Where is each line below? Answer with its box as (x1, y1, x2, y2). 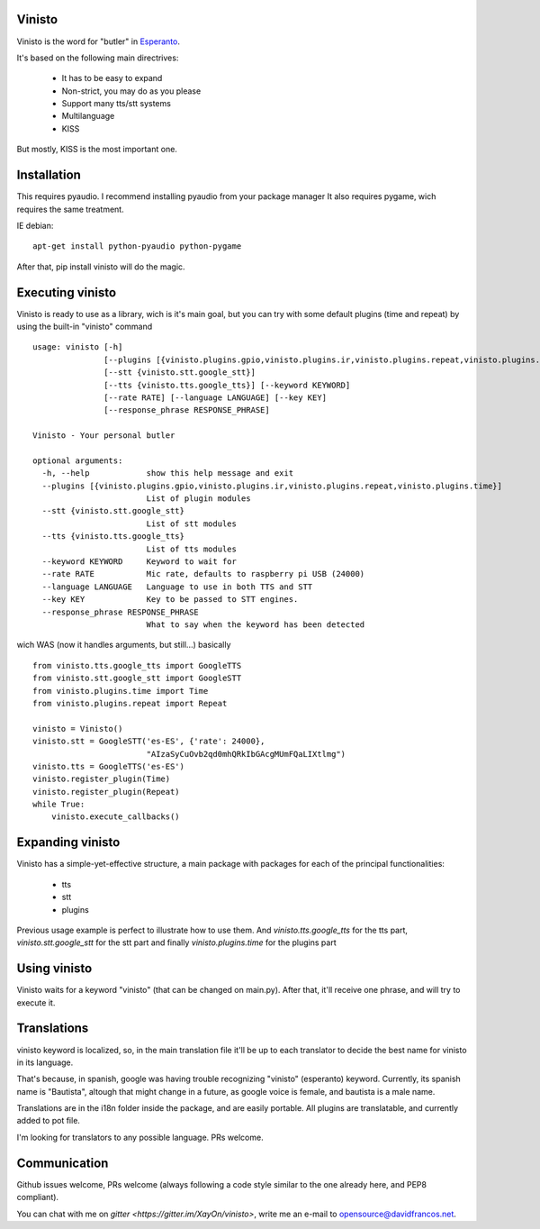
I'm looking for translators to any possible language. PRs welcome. (16, 1132, 265, 1143)
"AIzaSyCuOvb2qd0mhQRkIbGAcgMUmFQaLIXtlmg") (146, 749, 346, 759)
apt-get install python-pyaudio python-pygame (32, 241, 242, 251)
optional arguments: (32, 455, 123, 466)
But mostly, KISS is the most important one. (16, 144, 177, 155)
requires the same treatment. (16, 204, 125, 214)
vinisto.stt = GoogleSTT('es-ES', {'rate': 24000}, (32, 736, 265, 747)
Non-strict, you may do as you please (61, 86, 202, 96)
